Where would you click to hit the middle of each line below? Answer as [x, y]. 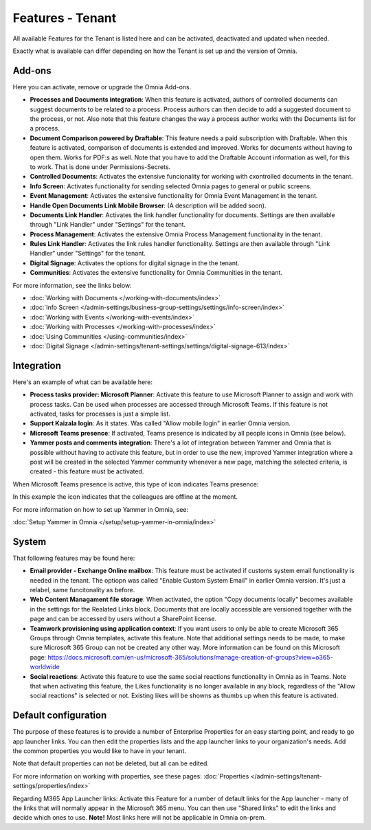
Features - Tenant [65, 18]
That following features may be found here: [74, 558]
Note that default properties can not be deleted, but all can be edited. [111, 763]
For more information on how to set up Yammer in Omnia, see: [101, 509]
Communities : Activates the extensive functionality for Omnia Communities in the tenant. [156, 273]
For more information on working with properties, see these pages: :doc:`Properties [131, 776]
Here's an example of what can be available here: [83, 382]
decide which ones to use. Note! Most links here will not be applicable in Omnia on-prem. [139, 818]
